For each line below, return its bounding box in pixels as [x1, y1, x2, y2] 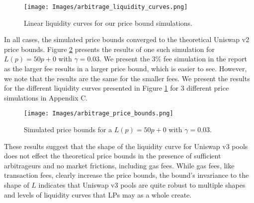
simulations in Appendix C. [4, 92, 88, 102]
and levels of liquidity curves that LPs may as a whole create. [4, 189, 192, 200]
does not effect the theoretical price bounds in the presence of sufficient [4, 151, 221, 161]
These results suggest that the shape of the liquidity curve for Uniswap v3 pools [4, 141, 248, 151]
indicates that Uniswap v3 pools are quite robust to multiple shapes [38, 180, 246, 190]
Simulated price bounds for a [24, 124, 112, 135]
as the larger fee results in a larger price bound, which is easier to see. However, [4, 63, 247, 74]
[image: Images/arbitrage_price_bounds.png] [24, 110, 173, 117]
